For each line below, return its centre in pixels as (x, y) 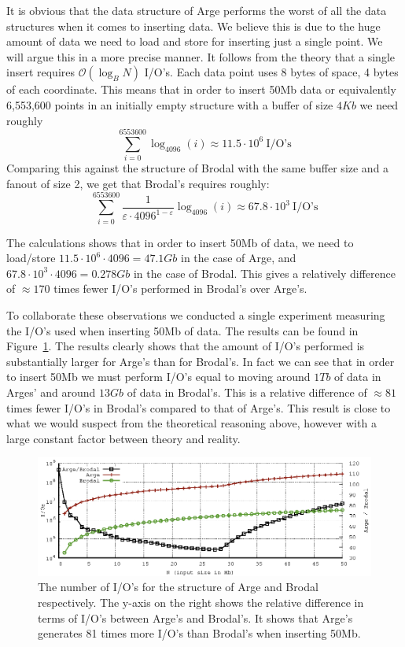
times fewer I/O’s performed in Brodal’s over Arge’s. (180, 288)
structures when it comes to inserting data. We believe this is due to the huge (193, 26)
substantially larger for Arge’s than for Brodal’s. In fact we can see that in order (201, 361)
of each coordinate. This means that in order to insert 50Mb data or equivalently (201, 89)
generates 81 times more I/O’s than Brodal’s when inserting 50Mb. (199, 633)
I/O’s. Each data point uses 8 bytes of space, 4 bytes (271, 72)
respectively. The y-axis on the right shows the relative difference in (201, 602)
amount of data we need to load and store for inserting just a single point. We (195, 41)
